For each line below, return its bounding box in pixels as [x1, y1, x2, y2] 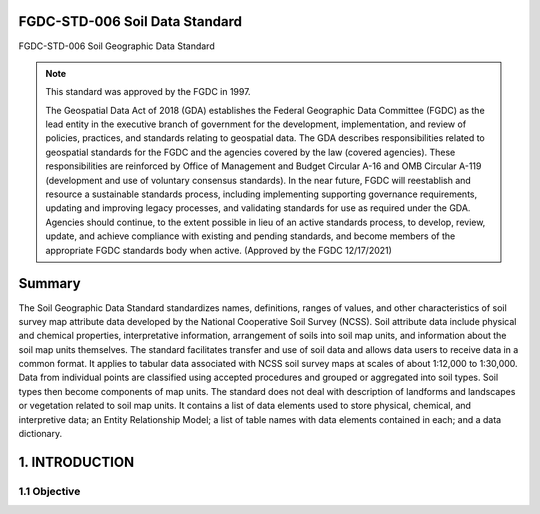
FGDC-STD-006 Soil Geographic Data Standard [18, 40, 215, 52]
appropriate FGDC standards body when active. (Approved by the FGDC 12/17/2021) [45, 244, 392, 256]
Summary [18, 275, 81, 292]
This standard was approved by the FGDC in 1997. [45, 86, 251, 98]
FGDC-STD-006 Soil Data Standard [18, 13, 242, 30]
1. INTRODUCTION [18, 453, 135, 470]
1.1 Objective [18, 484, 81, 498]
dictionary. [18, 428, 63, 440]
